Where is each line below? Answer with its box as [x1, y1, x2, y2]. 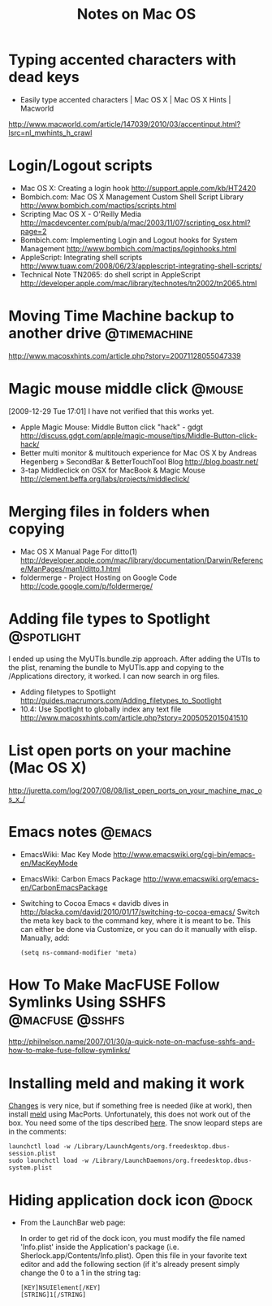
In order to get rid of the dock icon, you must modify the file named [19, 1234, 245, 1243]
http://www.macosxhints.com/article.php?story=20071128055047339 [8, 350, 241, 360]
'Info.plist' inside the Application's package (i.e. [19, 1242, 180, 1252]
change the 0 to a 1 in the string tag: [19, 1268, 141, 1278]
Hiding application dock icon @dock [8, 1191, 253, 1209]
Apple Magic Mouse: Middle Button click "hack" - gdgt [19, 422, 203, 432]
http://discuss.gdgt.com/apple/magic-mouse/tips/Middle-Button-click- [19, 430, 258, 440]
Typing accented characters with [8, 50, 237, 69]
